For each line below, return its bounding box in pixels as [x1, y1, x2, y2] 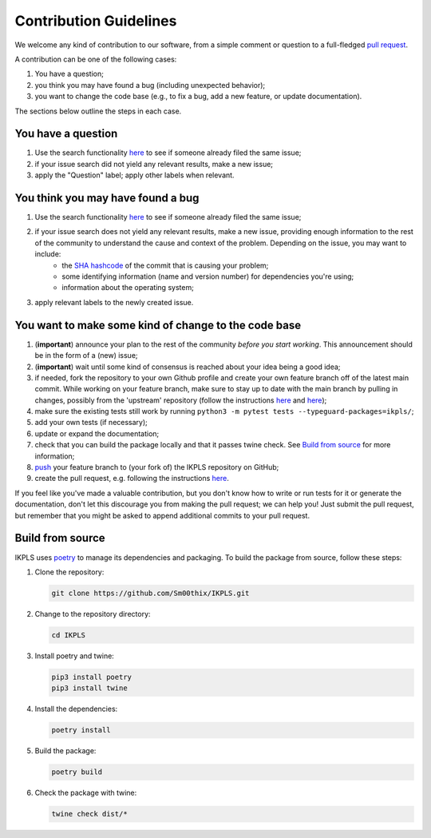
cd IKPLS [51, 630, 86, 639]
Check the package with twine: [34, 788, 137, 798]
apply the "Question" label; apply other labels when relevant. [34, 170, 235, 180]
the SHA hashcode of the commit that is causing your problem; [61, 260, 269, 270]
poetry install [51, 725, 111, 735]
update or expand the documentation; [34, 428, 160, 439]
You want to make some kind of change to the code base [14, 318, 302, 332]
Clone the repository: [34, 567, 105, 577]
